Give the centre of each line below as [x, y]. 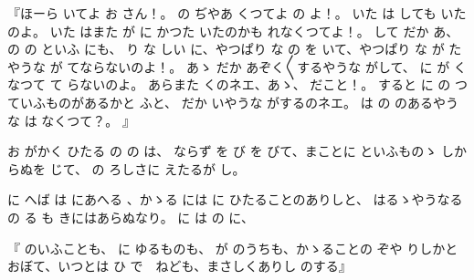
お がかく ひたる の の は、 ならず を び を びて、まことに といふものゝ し [231, 151]
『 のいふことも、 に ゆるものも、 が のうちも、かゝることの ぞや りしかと [233, 248]
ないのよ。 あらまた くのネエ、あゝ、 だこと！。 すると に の [265, 84]
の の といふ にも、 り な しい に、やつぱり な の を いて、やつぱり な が [226, 49]
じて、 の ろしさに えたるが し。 [147, 168]
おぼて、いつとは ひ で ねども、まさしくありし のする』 [179, 266]
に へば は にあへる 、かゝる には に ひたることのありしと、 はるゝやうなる [235, 199]
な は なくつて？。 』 [71, 120]
